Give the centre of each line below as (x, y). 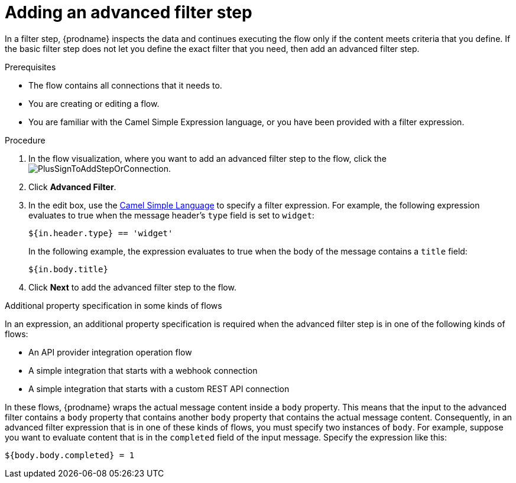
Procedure (25, 140)
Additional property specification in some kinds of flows (113, 305)
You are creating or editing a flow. (94, 103)
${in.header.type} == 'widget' (101, 233)
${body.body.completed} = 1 (70, 455)
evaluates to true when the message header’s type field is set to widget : (171, 215)
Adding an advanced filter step (129, 12)
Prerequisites (30, 67)
